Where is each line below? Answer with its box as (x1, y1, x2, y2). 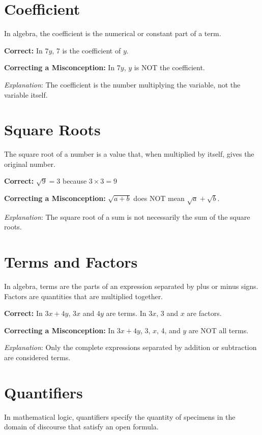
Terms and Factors (4, 251, 138, 272)
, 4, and (157, 325, 181, 335)
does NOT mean (133, 193, 185, 203)
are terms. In (106, 308, 147, 318)
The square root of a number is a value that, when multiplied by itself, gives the (4, 149, 254, 159)
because (62, 176, 87, 186)
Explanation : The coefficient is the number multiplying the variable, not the (4, 79, 241, 90)
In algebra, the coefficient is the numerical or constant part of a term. (4, 28, 221, 39)
